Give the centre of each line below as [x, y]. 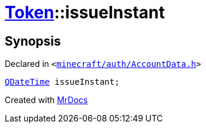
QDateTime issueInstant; [62, 82]
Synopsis [33, 41]
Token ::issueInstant [85, 12]
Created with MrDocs [46, 100]
